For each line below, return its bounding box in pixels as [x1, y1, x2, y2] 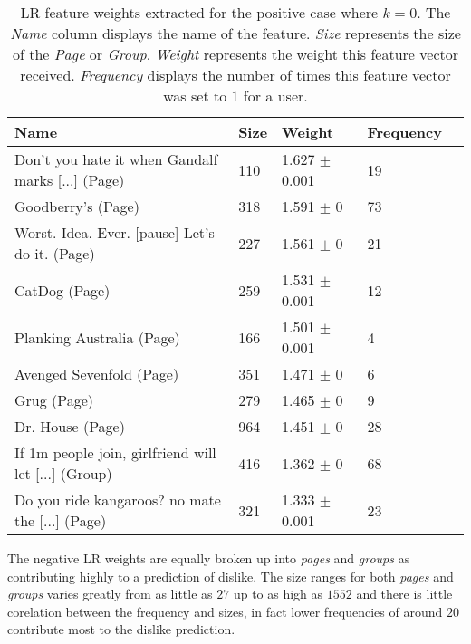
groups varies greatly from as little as [7, 584, 213, 603]
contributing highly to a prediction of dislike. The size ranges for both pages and [7, 566, 454, 585]
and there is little [356, 584, 453, 603]
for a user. [243, 85, 308, 106]
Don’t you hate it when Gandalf [14, 149, 218, 169]
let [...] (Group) [14, 463, 112, 484]
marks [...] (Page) [14, 169, 125, 190]
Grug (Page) [14, 389, 94, 410]
